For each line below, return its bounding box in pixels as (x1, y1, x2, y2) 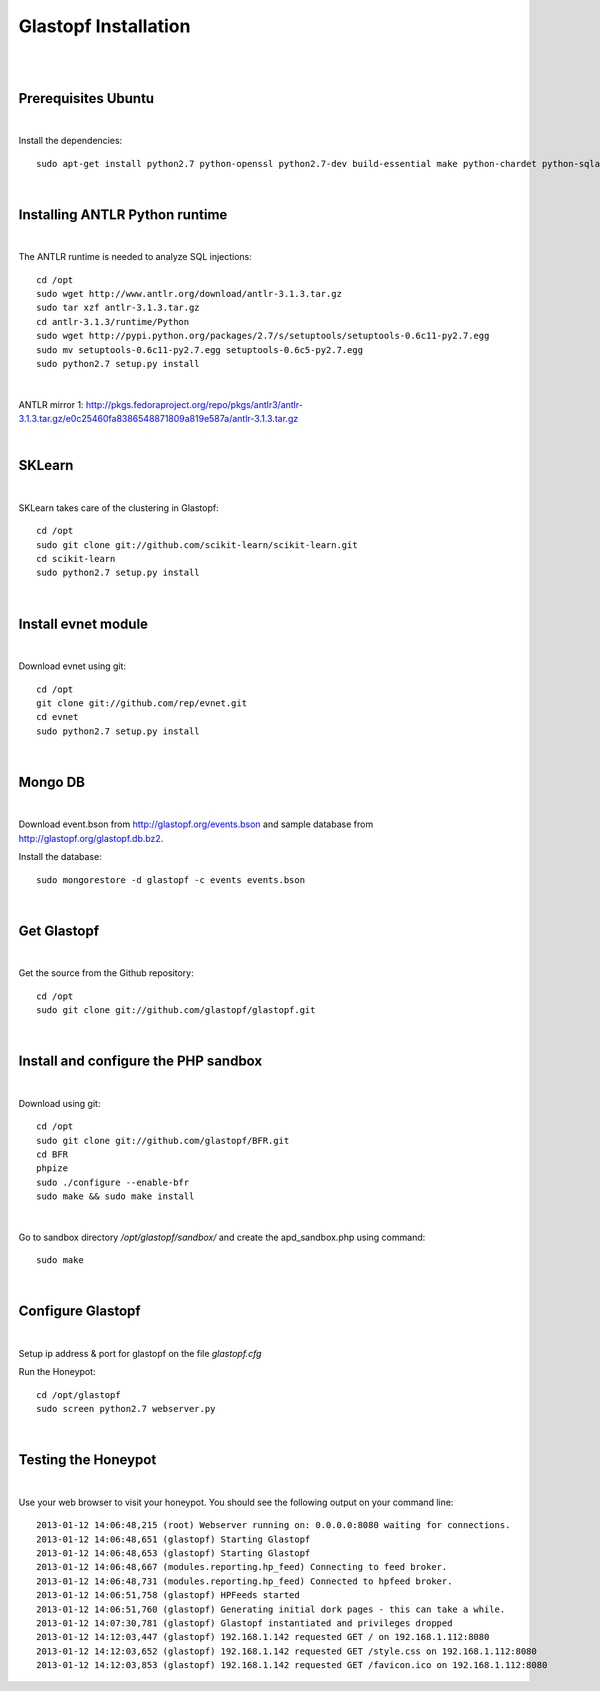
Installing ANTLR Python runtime (18, 206, 228, 223)
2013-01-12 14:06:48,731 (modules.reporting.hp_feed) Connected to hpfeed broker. (36, 1575, 453, 1587)
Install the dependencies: (18, 135, 123, 147)
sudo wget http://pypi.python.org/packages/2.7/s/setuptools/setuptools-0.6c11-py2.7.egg (36, 330, 490, 342)
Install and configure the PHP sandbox (18, 1053, 263, 1070)
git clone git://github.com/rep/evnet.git (36, 697, 248, 709)
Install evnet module (18, 615, 149, 632)
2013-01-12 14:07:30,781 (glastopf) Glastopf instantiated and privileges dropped (36, 1617, 453, 1629)
